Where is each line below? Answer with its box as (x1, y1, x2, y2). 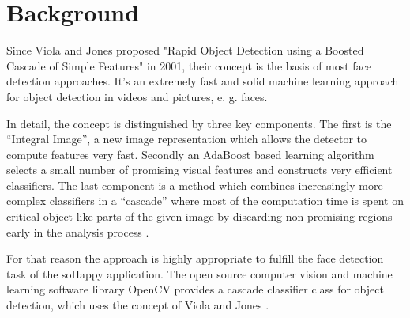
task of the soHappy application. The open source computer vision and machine (6, 265, 393, 282)
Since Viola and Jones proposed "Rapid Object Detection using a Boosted (6, 42, 364, 59)
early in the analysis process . (6, 223, 149, 240)
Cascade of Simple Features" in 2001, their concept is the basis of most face (6, 57, 372, 74)
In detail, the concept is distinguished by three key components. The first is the (6, 115, 392, 131)
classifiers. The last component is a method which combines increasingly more (6, 176, 383, 193)
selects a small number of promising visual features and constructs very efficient (6, 161, 393, 178)
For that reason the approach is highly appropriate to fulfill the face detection (6, 250, 384, 267)
